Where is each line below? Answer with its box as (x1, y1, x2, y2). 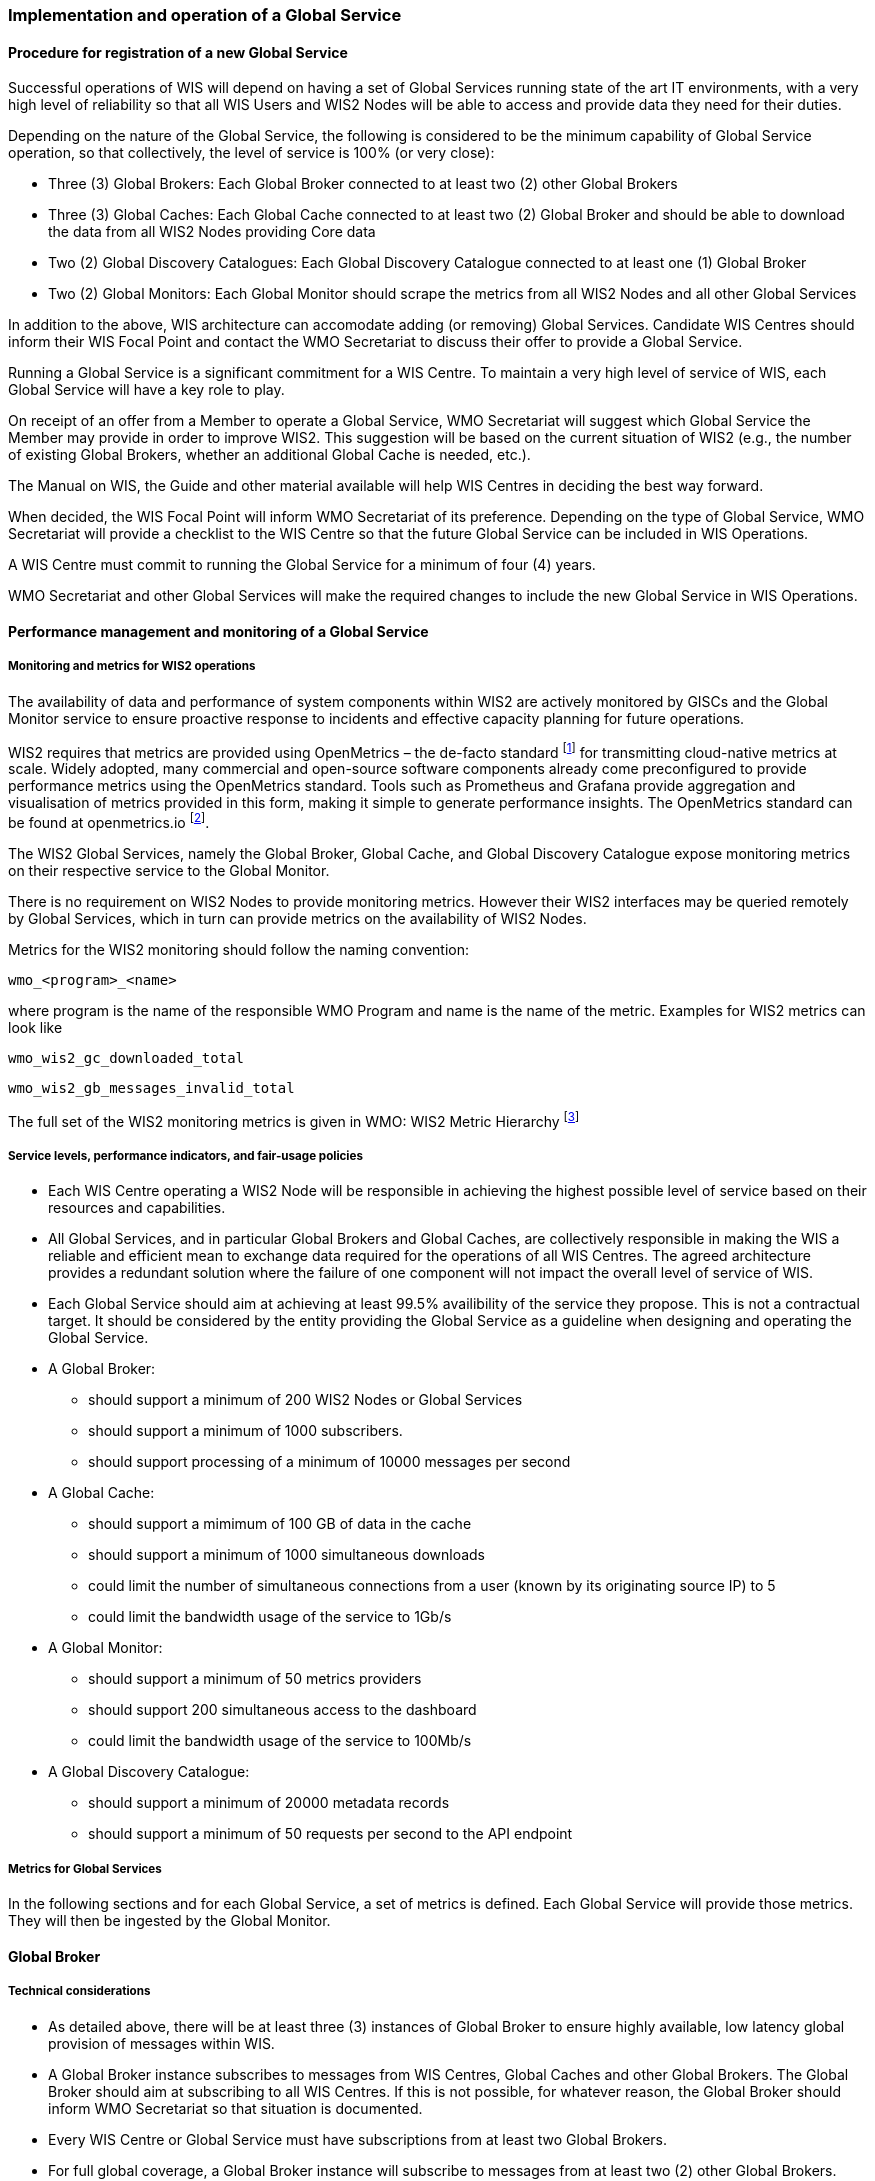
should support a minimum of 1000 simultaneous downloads (88, 1546, 486, 1564)
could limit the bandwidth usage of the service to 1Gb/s (88, 1608, 452, 1626)
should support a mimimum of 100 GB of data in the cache (88, 1515, 472, 1533)
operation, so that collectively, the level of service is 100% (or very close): (8, 144, 495, 162)
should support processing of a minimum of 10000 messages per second (88, 1453, 571, 1471)
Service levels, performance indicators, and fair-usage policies (8, 1148, 363, 1163)
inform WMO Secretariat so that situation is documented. (48, 2099, 423, 2117)
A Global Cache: (48, 1484, 155, 1502)
